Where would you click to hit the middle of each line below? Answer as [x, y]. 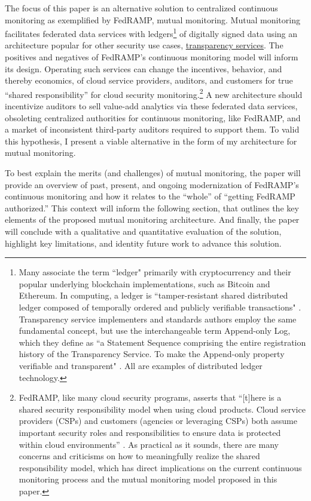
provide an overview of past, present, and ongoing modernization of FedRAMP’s [152, 184]
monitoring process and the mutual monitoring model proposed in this [148, 479]
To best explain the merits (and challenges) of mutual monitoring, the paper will [153, 173]
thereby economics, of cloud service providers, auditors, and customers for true [149, 80]
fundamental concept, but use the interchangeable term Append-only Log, [155, 331]
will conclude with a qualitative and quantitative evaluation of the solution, [143, 231]
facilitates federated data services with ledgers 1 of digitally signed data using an [151, 33]
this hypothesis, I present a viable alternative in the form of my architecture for [151, 141]
